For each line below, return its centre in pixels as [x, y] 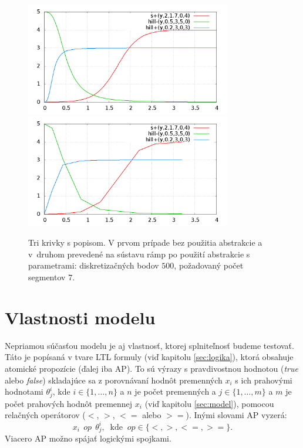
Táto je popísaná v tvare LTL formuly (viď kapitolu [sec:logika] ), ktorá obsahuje [149, 357]
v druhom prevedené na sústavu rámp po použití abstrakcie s [139, 254]
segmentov [47, 277]
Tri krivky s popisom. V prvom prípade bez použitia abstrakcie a [145, 242]
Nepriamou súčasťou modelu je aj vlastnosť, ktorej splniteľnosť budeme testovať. [149, 345]
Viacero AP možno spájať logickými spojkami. [88, 438]
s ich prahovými [264, 380]
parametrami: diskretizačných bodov [94, 265]
